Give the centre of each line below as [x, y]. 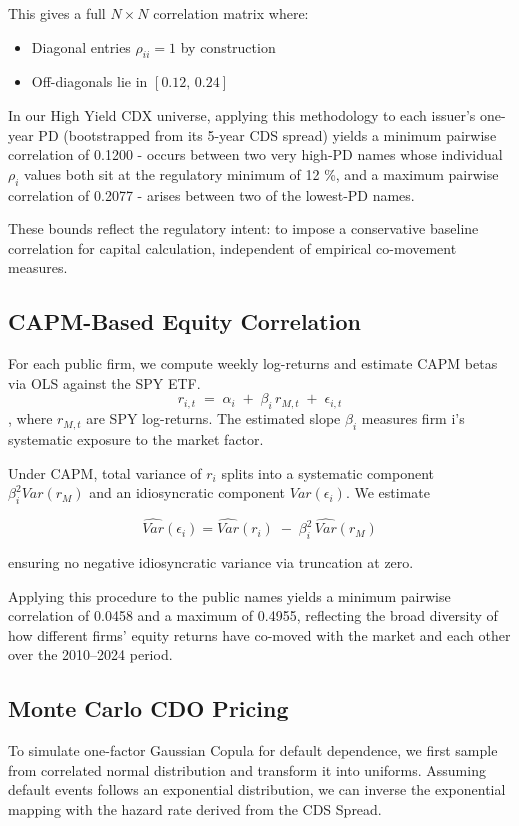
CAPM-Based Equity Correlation [184, 321]
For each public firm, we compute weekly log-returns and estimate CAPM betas [253, 363]
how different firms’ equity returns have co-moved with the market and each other [259, 634]
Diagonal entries [81, 46]
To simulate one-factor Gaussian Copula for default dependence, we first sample [253, 750]
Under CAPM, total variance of [105, 472]
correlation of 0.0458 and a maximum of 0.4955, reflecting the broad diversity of [253, 615]
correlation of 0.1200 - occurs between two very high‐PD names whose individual [255, 154]
